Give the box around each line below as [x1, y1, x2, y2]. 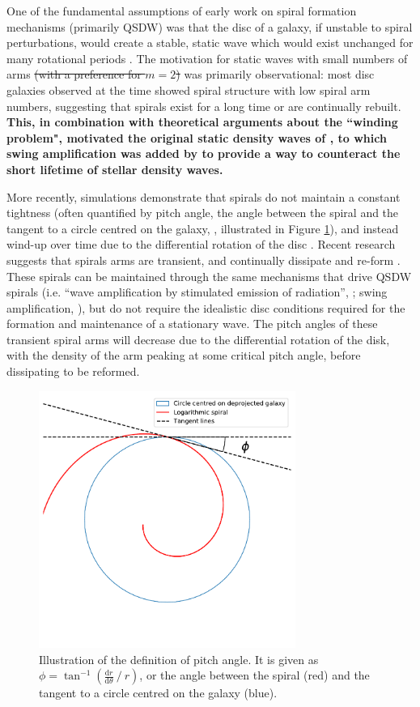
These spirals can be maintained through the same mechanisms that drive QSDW [6, 267, 412, 284]
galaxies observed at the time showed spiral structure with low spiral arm [6, 81, 371, 98]
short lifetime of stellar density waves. [6, 160, 223, 177]
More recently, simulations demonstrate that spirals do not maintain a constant [6, 188, 401, 205]
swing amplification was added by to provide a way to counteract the [6, 145, 401, 162]
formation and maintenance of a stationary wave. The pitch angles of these [6, 315, 378, 332]
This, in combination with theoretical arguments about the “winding [6, 113, 398, 130]
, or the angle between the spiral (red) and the [139, 667, 370, 684]
